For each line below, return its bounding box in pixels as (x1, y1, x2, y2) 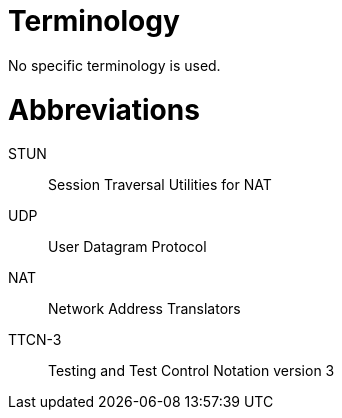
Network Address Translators (48, 300, 241, 318)
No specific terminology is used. (8, 56, 221, 74)
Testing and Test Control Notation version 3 (48, 362, 335, 380)
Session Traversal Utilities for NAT (48, 176, 272, 194)
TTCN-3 (8, 331, 62, 349)
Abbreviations (8, 92, 200, 127)
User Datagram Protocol (48, 238, 207, 256)
